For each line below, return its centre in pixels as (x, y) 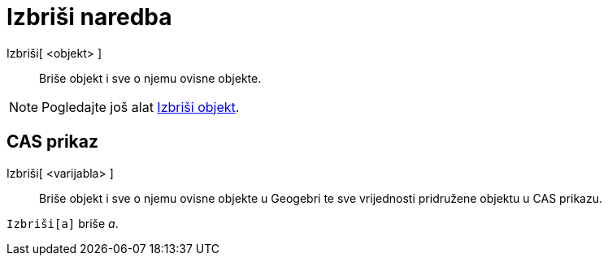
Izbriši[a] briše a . (63, 223)
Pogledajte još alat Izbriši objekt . (141, 107)
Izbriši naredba (89, 17)
